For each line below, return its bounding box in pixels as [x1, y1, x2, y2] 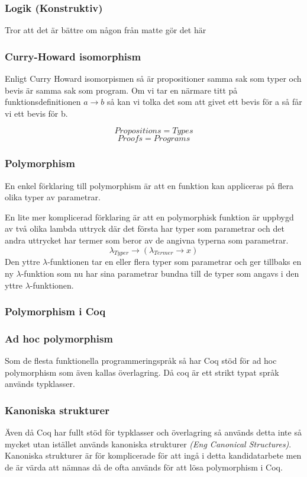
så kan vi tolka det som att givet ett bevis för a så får [106, 95, 302, 108]
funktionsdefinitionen [5, 95, 81, 108]
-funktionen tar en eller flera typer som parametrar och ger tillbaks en [47, 255, 302, 268]
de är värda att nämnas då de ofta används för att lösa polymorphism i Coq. [5, 461, 283, 473]
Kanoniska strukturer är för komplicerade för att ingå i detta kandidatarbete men [5, 449, 302, 462]
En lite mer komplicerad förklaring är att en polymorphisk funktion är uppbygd [5, 210, 294, 223]
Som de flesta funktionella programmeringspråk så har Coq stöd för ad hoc [5, 354, 277, 367]
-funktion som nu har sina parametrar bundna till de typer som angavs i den [21, 267, 299, 279]
